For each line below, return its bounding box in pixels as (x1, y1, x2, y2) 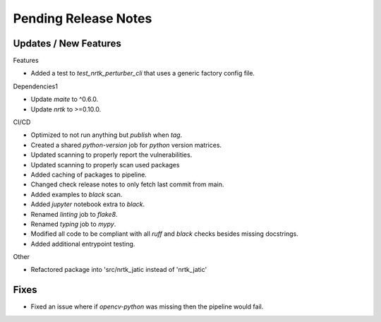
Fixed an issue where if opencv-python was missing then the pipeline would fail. (30, 302, 264, 311)
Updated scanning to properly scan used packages (30, 160, 180, 169)
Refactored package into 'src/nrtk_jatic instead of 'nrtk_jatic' (30, 266, 207, 274)
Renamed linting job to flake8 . (30, 210, 118, 218)
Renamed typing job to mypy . (30, 220, 116, 228)
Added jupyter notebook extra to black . (30, 200, 145, 208)
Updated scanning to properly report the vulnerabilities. (30, 150, 193, 159)
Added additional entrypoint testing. (30, 239, 135, 248)
